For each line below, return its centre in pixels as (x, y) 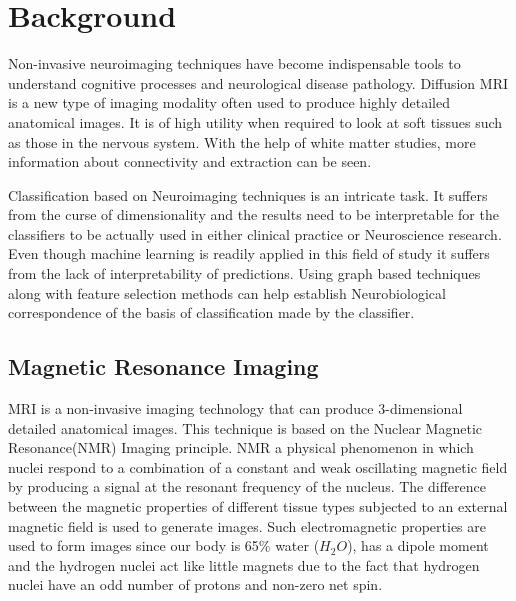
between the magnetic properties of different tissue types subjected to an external (258, 506)
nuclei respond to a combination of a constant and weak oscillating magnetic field (258, 466)
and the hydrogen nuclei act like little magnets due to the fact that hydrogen (244, 564)
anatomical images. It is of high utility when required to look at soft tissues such (255, 121)
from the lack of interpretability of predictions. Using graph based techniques (244, 273)
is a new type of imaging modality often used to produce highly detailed (229, 102)
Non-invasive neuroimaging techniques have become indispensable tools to (234, 63)
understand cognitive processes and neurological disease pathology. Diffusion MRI (258, 82)
